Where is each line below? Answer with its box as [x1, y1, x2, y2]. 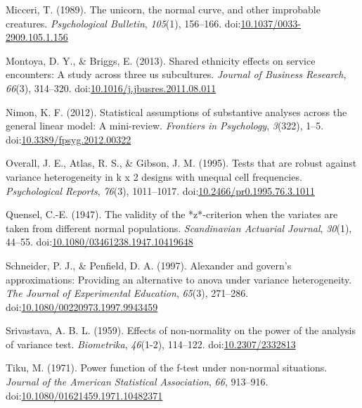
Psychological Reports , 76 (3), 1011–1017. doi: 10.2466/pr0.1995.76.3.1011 [6, 183, 316, 198]
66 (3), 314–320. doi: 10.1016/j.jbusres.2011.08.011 [6, 80, 216, 95]
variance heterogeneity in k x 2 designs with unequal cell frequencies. [6, 169, 302, 184]
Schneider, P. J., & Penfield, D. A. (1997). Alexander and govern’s [6, 257, 292, 272]
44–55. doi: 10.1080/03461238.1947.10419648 [6, 234, 193, 249]
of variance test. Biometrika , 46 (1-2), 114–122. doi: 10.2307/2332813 [6, 336, 296, 351]
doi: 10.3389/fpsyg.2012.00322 [6, 132, 131, 146]
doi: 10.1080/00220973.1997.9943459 [6, 299, 158, 314]
